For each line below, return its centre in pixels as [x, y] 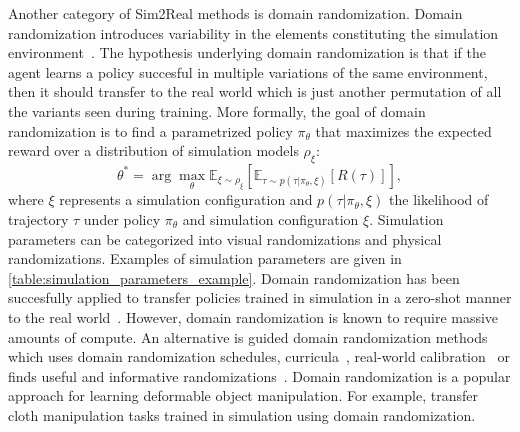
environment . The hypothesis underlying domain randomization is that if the [247, 52]
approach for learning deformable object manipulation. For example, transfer [243, 395]
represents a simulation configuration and [186, 199]
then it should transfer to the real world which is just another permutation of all [255, 91]
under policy [122, 218]
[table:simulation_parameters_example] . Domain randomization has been [234, 277]
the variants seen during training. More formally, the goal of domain [217, 110]
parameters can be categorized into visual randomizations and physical [225, 238]
